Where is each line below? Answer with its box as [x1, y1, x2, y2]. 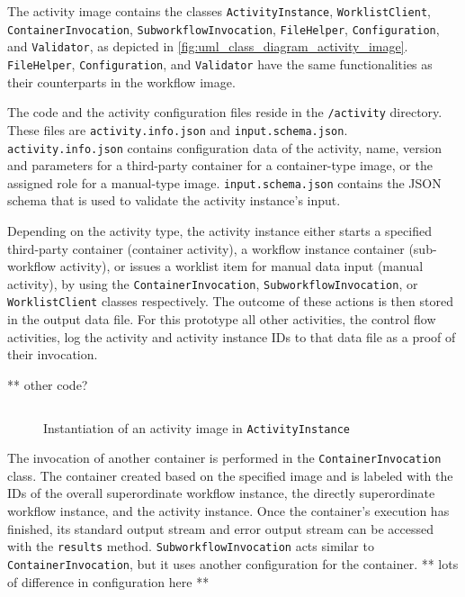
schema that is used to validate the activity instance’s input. [7, 191, 341, 210]
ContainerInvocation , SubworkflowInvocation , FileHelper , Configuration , [7, 19, 440, 38]
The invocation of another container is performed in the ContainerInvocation [7, 448, 442, 467]
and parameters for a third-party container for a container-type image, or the [7, 156, 433, 175]
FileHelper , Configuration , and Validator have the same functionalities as [7, 54, 433, 73]
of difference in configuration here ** [7, 572, 210, 591]
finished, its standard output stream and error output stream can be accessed [7, 519, 434, 538]
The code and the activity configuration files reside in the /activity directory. [7, 103, 443, 122]
